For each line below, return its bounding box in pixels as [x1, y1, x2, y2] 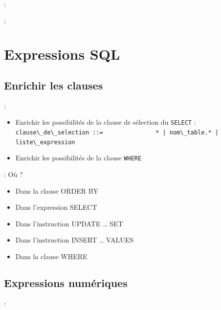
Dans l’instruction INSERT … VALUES [15, 235, 133, 245]
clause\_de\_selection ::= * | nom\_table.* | [15, 129, 219, 136]
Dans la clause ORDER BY [15, 185, 99, 196]
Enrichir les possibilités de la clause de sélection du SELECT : [15, 117, 196, 127]
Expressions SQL [4, 44, 120, 64]
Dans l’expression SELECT [15, 202, 97, 212]
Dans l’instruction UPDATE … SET [15, 218, 123, 228]
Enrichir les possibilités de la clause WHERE [15, 153, 142, 163]
